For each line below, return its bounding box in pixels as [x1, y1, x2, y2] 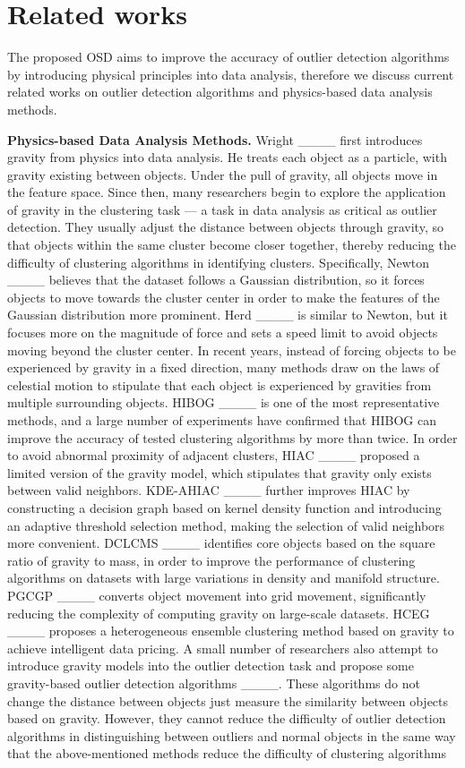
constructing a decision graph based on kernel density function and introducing [7, 498, 442, 516]
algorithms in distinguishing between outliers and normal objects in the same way [7, 726, 456, 745]
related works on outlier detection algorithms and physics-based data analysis [7, 82, 433, 101]
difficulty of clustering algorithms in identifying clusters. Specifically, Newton [7, 252, 430, 271]
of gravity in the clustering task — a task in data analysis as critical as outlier [7, 200, 437, 218]
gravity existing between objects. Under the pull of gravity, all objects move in [7, 165, 438, 183]
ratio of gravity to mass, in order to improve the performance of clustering [7, 550, 416, 569]
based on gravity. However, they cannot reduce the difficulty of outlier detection [7, 709, 446, 728]
